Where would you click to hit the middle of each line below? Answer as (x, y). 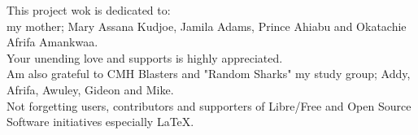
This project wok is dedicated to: (89, 10)
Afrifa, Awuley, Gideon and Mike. (90, 89)
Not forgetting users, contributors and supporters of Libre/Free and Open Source (209, 105)
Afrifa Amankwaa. (52, 42)
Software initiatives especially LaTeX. (100, 122)
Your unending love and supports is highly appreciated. (145, 57)
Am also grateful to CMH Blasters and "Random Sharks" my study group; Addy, (209, 74)
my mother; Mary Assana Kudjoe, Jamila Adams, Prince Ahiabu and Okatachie (207, 26)
